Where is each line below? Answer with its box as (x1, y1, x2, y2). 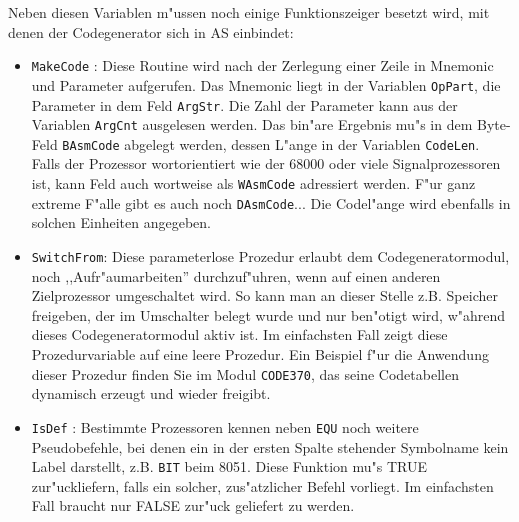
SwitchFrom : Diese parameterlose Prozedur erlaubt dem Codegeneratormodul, (31, 245, 510, 266)
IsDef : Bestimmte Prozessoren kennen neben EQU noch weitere (31, 416, 419, 437)
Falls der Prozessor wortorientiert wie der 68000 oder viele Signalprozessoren (31, 153, 501, 174)
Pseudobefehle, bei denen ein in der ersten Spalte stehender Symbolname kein (31, 436, 509, 457)
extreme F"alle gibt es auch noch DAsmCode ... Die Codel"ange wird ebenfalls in (31, 192, 511, 213)
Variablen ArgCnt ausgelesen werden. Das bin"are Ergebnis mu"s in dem (31, 114, 473, 135)
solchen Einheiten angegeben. (31, 212, 211, 233)
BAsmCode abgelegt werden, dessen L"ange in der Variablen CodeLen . (62, 133, 480, 154)
